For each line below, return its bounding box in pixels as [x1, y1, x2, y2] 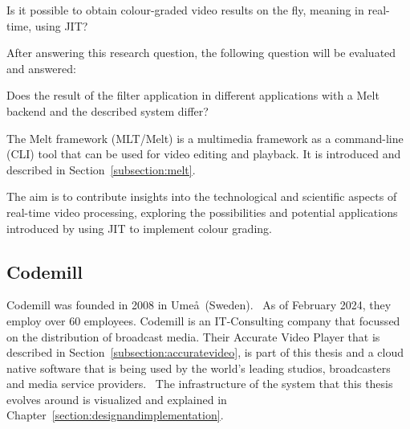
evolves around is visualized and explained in [6, 390, 227, 407]
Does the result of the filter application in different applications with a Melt [6, 87, 380, 104]
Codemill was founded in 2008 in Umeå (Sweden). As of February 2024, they [6, 296, 392, 313]
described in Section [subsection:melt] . [6, 161, 196, 178]
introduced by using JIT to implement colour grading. [6, 219, 272, 236]
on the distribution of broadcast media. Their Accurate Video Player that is [6, 328, 380, 345]
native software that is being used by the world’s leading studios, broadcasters [6, 359, 391, 376]
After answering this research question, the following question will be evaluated [6, 44, 396, 61]
